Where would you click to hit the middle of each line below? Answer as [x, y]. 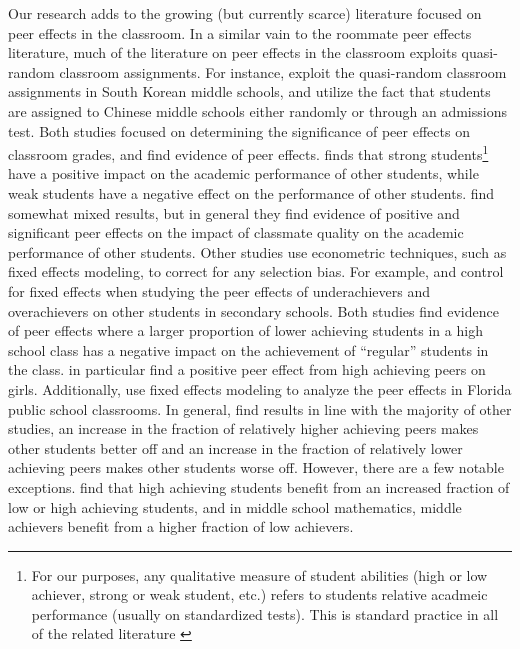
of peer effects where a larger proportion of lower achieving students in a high [245, 330]
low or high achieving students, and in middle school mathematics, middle [235, 506]
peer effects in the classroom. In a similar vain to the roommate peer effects [240, 32]
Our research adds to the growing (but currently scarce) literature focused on [245, 13]
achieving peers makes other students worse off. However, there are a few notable [256, 467]
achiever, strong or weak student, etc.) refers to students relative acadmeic [259, 594]
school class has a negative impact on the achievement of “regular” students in [248, 349]
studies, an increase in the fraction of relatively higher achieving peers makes [243, 428]
